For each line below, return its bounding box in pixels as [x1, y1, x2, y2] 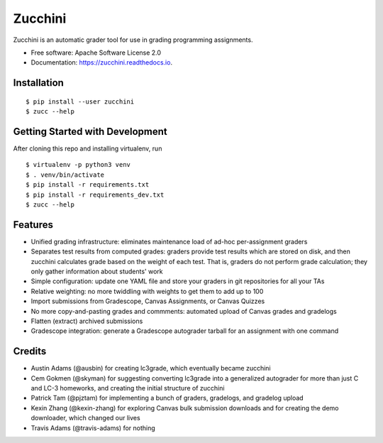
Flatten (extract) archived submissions [30, 317, 143, 326]
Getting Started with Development [13, 125, 167, 138]
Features [13, 219, 53, 231]
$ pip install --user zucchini [26, 97, 135, 106]
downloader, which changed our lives [30, 414, 141, 422]
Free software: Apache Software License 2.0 [30, 48, 162, 57]
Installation [13, 77, 64, 89]
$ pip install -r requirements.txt [26, 181, 150, 189]
